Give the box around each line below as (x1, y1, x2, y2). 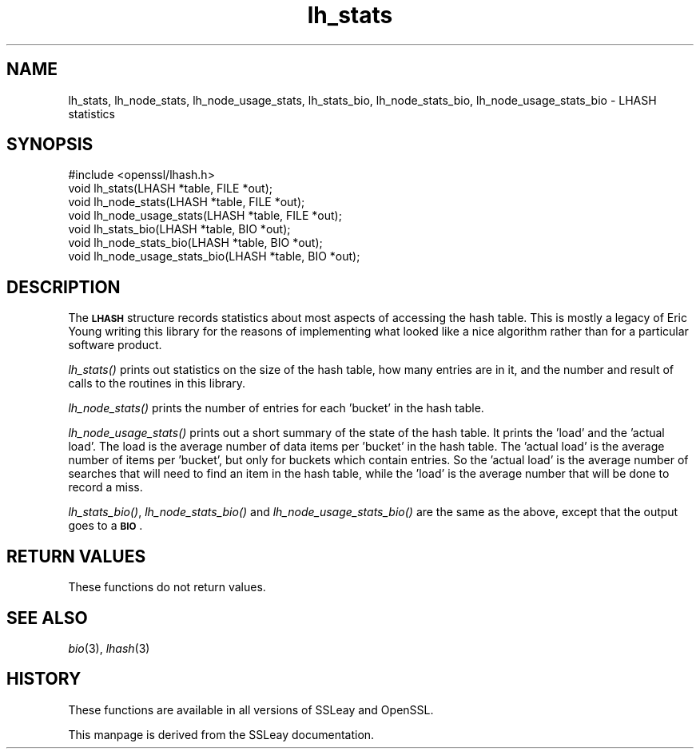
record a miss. (68, 480, 143, 495)
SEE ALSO (6, 607, 88, 628)
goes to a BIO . (68, 519, 143, 533)
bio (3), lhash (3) (68, 641, 150, 655)
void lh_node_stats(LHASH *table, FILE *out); (68, 195, 305, 209)
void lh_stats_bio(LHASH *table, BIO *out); (68, 222, 291, 236)
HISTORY (6, 669, 82, 689)
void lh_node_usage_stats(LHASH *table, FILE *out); (68, 209, 342, 223)
